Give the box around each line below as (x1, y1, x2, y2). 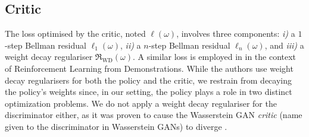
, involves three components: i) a (176, 27, 295, 40)
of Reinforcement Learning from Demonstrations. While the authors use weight (5, 62, 294, 74)
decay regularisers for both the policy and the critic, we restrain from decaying (5, 74, 292, 86)
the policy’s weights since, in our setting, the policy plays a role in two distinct (5, 85, 292, 98)
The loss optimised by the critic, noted (5, 27, 146, 40)
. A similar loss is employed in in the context (132, 50, 296, 63)
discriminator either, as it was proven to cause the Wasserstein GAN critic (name (5, 109, 302, 121)
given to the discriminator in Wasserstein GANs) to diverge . (5, 120, 227, 132)
